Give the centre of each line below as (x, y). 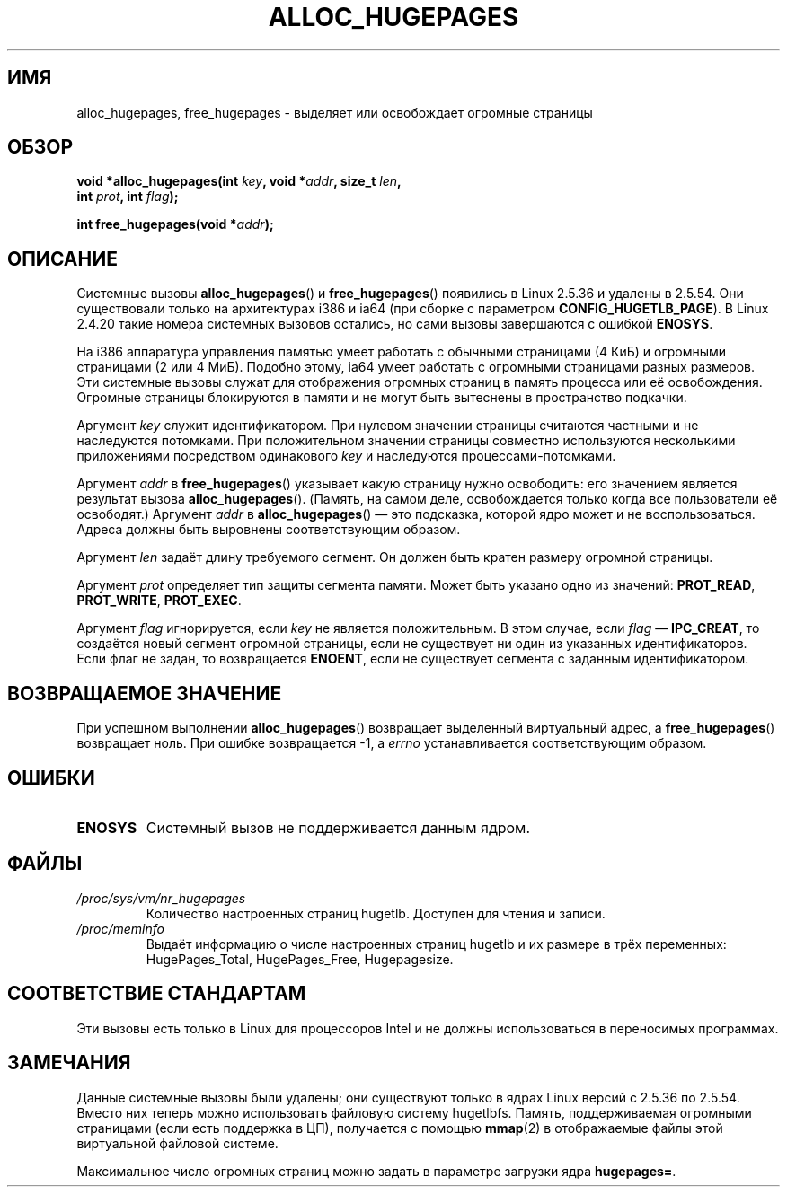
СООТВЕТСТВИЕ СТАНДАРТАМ (157, 994)
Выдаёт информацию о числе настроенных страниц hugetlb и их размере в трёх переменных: (436, 944)
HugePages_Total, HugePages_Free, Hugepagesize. (300, 959)
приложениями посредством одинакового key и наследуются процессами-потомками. (346, 456)
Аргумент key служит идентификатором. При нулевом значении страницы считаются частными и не (388, 426)
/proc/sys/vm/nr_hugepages (161, 898)
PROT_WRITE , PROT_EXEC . (159, 601)
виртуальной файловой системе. (177, 1143)
